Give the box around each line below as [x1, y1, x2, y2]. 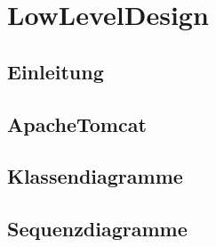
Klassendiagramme [7, 162, 183, 190]
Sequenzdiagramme [7, 215, 188, 243]
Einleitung [7, 57, 104, 85]
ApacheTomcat [7, 110, 147, 137]
